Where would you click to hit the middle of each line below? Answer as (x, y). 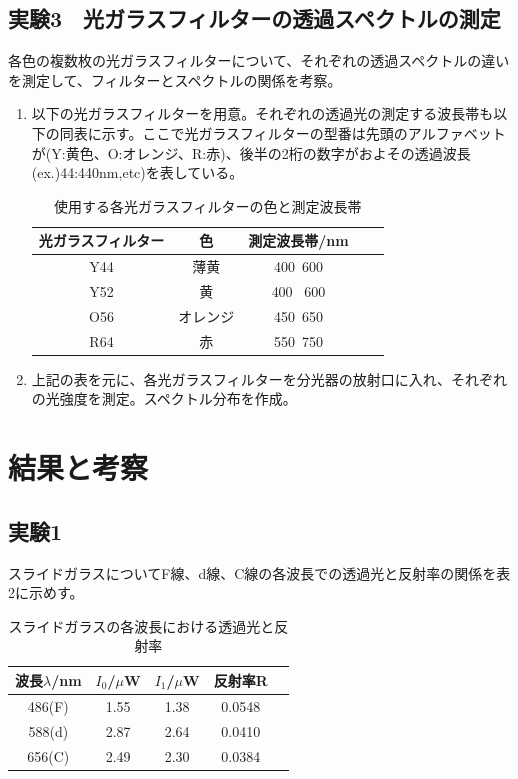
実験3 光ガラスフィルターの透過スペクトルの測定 (254, 18)
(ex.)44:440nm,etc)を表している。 (137, 172)
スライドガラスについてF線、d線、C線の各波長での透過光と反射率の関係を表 (259, 572)
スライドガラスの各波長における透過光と (141, 625)
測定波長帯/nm (298, 240)
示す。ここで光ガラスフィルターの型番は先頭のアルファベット (303, 132)
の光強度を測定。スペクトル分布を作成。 (164, 398)
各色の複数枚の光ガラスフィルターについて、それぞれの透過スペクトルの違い (259, 60)
